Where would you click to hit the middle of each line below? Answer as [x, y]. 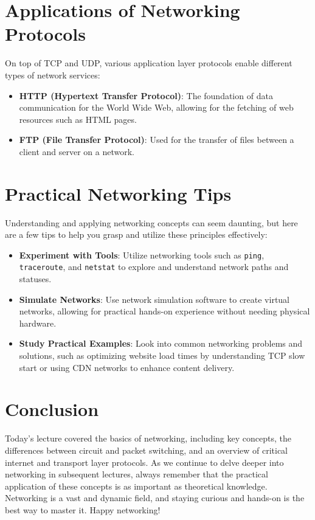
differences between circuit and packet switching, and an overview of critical [146, 450]
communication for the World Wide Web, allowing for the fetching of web [156, 107]
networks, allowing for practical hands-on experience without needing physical [164, 311]
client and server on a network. [77, 151]
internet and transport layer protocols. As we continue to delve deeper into [144, 462]
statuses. [35, 279]
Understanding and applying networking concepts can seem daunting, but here [151, 222]
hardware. [38, 323]
